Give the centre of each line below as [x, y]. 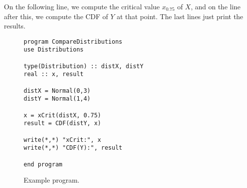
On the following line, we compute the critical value [82, 6]
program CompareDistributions [73, 41]
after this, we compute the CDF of [56, 16]
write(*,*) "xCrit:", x [62, 140]
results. [15, 26]
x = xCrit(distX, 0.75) [62, 115]
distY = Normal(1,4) [57, 99]
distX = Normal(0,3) [57, 91]
